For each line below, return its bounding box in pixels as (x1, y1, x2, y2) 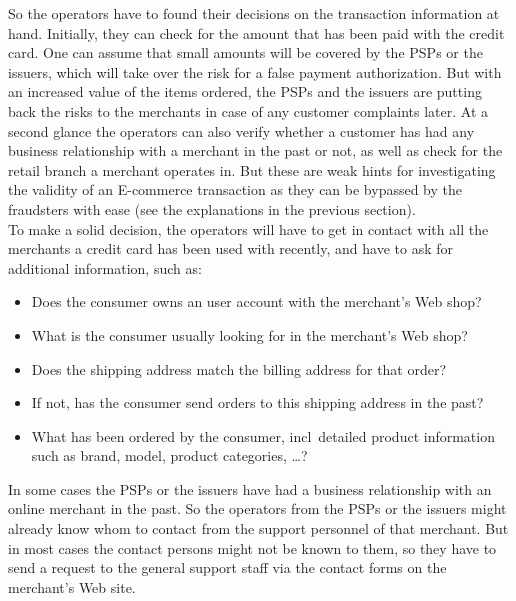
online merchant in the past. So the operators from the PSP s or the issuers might (8, 498, 507, 519)
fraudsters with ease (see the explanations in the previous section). (8, 198, 416, 219)
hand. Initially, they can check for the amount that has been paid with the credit (8, 22, 505, 43)
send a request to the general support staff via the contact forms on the (8, 557, 447, 578)
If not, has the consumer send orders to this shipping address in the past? (31, 392, 484, 413)
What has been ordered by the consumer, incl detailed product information (31, 425, 495, 446)
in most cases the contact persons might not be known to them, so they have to (8, 537, 497, 558)
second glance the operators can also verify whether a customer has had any (8, 120, 475, 141)
